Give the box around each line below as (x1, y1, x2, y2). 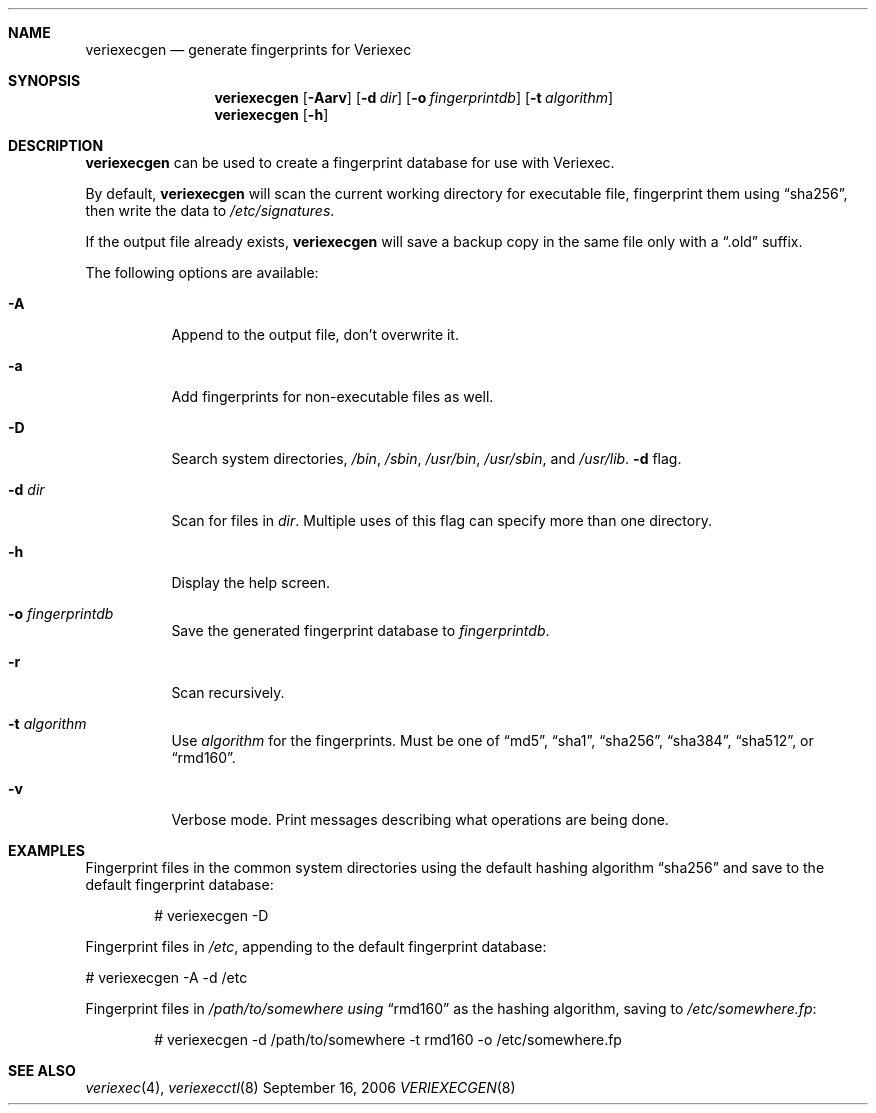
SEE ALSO (8, 1062, 76, 1079)
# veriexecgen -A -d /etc (85, 969, 248, 986)
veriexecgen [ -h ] (214, 106, 329, 123)
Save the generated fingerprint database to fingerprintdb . (171, 622, 550, 639)
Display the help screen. (171, 574, 331, 591)
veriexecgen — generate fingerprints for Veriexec (85, 41, 412, 58)
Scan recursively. (171, 684, 285, 701)
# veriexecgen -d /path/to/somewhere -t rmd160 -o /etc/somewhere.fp (154, 1031, 622, 1048)
